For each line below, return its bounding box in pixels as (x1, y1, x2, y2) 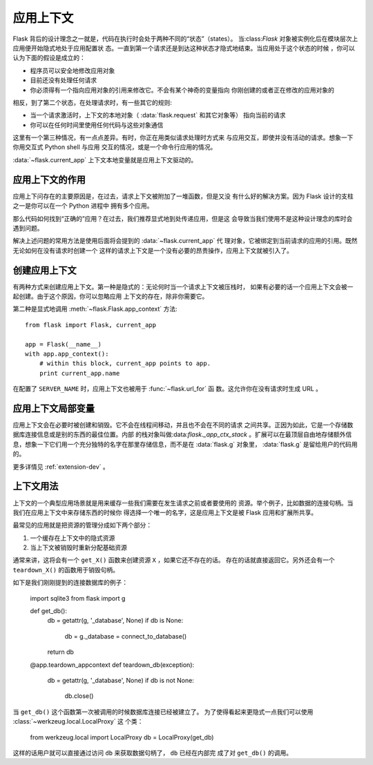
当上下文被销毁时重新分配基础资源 (30, 543, 127, 552)
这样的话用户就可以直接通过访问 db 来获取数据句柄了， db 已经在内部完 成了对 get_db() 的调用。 (12, 748, 293, 757)
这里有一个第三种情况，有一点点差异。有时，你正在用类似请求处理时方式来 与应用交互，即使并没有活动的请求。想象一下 (12, 133, 354, 142)
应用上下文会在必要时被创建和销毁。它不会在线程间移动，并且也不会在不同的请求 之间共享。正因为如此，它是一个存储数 (12, 421, 354, 429)
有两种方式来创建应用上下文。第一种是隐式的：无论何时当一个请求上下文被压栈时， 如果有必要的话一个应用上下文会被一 (12, 282, 354, 291)
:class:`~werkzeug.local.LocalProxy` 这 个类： (12, 717, 144, 726)
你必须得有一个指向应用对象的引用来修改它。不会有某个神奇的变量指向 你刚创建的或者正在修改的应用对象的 (30, 86, 334, 94)
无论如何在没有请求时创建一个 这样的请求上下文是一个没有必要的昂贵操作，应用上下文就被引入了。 (12, 246, 293, 255)
